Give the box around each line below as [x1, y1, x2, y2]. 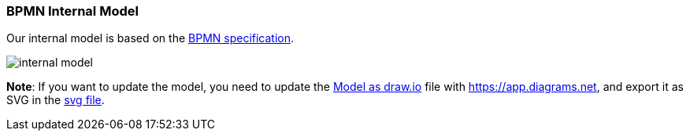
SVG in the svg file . [6, 93, 105, 107]
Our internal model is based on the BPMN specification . [6, 31, 295, 45]
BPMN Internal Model [6, 3, 139, 19]
